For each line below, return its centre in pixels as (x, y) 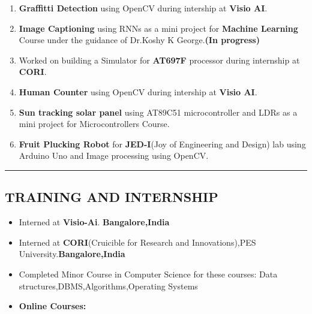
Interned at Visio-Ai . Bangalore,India (94, 222)
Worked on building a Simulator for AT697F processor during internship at (159, 60)
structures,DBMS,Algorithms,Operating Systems (108, 286)
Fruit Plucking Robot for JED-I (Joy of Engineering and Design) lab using (162, 144)
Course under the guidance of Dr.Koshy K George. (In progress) (139, 40)
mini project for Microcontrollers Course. (94, 124)
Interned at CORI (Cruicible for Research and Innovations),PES (137, 242)
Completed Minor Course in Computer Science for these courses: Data (148, 274)
